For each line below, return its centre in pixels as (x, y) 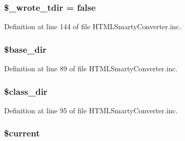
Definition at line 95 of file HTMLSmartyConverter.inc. (91, 110)
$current (22, 133)
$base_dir (25, 49)
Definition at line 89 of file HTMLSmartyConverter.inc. (91, 68)
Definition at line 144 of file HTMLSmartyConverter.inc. (93, 26)
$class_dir (26, 91)
